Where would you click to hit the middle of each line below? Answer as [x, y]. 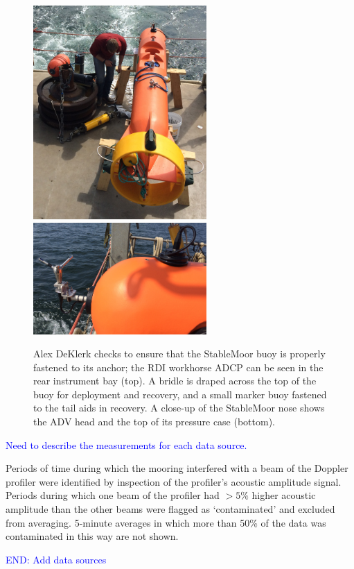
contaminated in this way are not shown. [92, 536]
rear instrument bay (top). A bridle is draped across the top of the [175, 381]
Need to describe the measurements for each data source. [126, 444]
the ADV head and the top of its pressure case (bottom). [154, 422]
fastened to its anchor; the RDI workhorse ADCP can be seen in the [178, 367]
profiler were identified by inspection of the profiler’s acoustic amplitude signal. [174, 481]
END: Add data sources [56, 559]
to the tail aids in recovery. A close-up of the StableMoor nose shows [179, 408]
